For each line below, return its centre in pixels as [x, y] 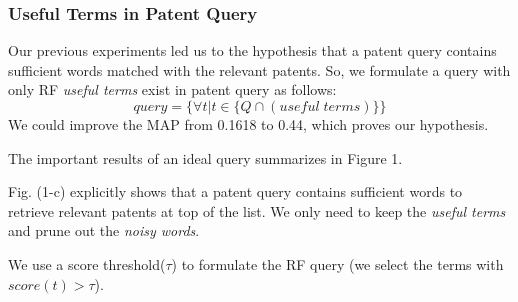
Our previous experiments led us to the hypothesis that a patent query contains [252, 50]
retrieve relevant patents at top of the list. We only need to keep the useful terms [257, 210]
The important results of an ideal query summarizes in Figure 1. [205, 157]
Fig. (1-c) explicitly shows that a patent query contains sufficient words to [235, 191]
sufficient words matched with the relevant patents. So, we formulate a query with [259, 69]
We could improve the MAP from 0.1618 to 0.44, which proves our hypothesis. [248, 124]
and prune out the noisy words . [104, 230]
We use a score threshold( [87, 263]
